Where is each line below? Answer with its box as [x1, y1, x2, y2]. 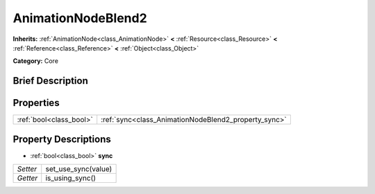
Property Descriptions [12, 133, 111, 145]
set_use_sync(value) [45, 164, 112, 174]
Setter [17, 164, 37, 174]
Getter [17, 173, 38, 183]
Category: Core [12, 57, 59, 65]
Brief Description [12, 75, 88, 87]
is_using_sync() [45, 173, 97, 183]
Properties [12, 97, 60, 109]
